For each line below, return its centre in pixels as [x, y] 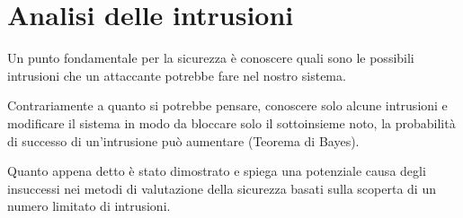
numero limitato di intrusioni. [89, 206]
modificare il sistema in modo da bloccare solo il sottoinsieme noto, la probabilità [231, 122]
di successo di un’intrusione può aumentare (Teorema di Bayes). [183, 140]
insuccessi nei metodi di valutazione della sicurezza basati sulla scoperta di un [222, 188]
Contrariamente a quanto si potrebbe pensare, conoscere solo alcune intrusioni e [227, 105]
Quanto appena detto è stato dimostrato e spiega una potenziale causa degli [217, 171]
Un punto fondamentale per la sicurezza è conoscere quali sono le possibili [211, 58]
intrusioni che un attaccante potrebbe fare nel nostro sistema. [177, 75]
